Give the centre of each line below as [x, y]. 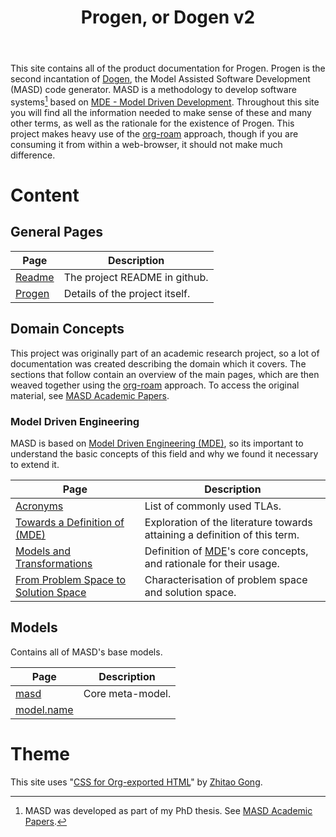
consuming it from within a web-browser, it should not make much [146, 144]
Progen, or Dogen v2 [168, 17]
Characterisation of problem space [226, 579]
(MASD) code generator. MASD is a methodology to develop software [153, 90]
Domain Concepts [67, 329]
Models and [43, 551]
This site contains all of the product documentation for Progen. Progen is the [168, 68]
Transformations [54, 563]
